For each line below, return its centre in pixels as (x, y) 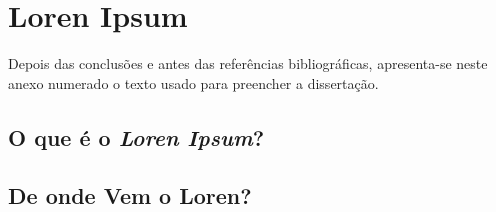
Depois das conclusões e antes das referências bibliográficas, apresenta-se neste (248, 63)
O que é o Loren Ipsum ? (136, 136)
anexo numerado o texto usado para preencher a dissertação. (193, 82)
